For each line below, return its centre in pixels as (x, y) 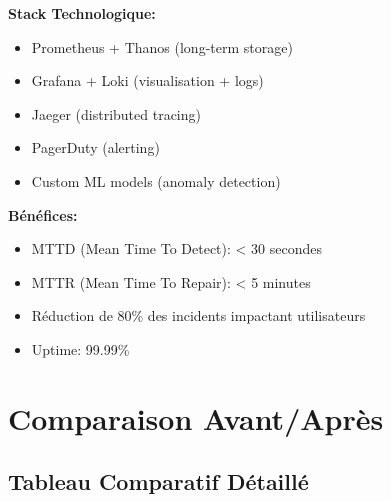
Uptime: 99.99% (80, 348)
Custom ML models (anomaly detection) (156, 180)
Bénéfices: (43, 214)
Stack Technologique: (82, 13)
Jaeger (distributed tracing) (116, 113)
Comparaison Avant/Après (196, 417)
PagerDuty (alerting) (95, 147)
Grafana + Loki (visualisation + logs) (147, 80)
